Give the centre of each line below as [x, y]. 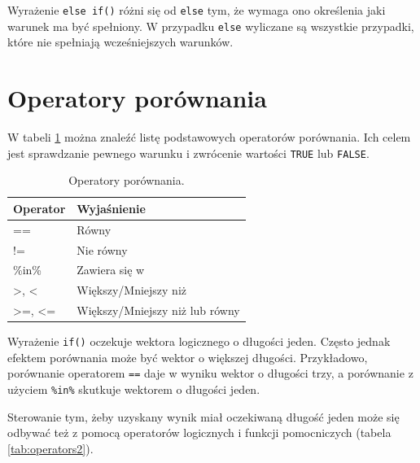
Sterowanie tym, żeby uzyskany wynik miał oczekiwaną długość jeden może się [203, 416]
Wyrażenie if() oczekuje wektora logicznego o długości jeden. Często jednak [199, 341]
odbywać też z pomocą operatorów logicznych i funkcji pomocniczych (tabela [199, 432]
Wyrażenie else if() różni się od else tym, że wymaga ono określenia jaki [197, 10]
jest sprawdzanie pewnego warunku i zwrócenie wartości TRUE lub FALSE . [188, 153]
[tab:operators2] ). [50, 448]
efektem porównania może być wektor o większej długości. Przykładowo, [188, 357]
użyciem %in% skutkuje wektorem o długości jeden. [134, 389]
